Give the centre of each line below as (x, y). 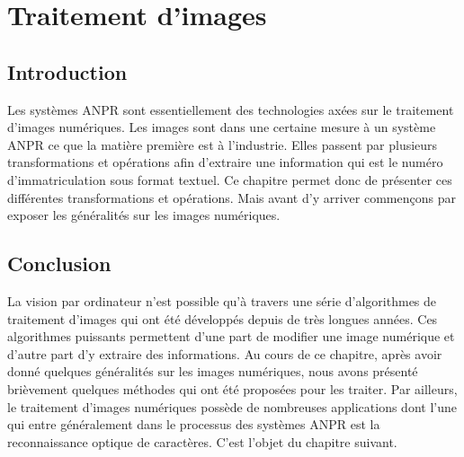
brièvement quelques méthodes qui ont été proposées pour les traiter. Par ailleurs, (232, 388)
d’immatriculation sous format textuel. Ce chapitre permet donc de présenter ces (230, 179)
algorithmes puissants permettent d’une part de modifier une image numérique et (231, 336)
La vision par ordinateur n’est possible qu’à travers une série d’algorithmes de (222, 300)
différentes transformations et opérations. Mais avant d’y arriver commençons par (232, 197)
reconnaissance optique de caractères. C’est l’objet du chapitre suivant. (202, 441)
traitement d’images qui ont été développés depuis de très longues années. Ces (223, 318)
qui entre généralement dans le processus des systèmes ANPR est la (194, 424)
